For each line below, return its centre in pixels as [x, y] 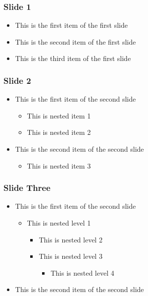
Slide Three [27, 188]
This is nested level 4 [82, 272]
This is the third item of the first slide [73, 58]
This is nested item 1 [59, 115]
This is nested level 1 [59, 223]
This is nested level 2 [71, 239]
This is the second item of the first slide [75, 41]
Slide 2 [17, 80]
